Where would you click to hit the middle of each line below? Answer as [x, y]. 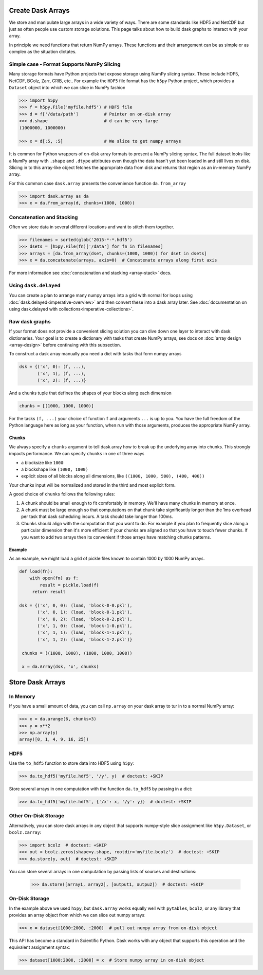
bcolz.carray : [25, 832]
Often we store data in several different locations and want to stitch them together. [92, 227]
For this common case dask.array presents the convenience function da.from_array [97, 183]
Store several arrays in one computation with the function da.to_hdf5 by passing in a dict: [101, 789]
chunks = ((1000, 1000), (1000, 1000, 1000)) [77, 653]
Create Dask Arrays [39, 10]
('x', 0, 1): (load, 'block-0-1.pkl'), [85, 612]
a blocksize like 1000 [42, 462]
